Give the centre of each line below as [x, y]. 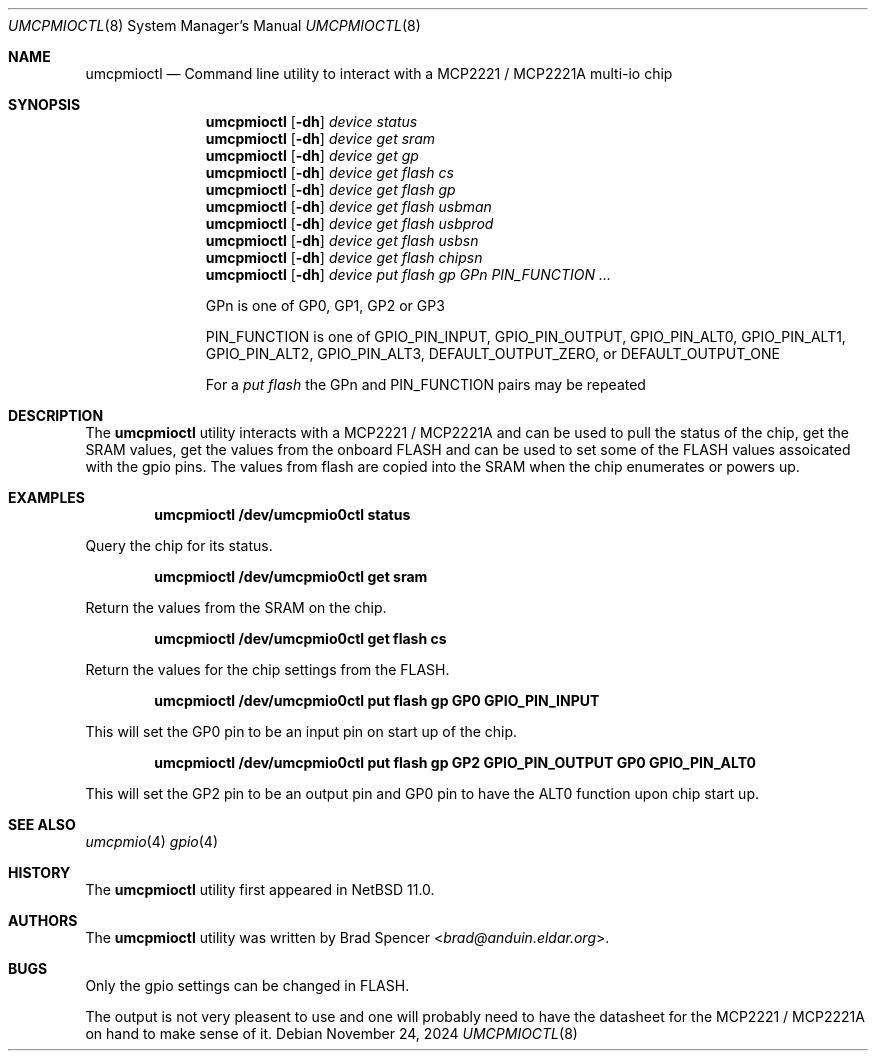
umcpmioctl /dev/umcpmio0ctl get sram [291, 576]
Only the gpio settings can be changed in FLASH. [247, 985]
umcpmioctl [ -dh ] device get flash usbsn [342, 240]
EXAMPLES [46, 497]
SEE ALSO [42, 824]
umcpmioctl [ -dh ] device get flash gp [330, 189]
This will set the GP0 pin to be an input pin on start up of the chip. [301, 731]
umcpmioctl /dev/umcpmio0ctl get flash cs [300, 638]
